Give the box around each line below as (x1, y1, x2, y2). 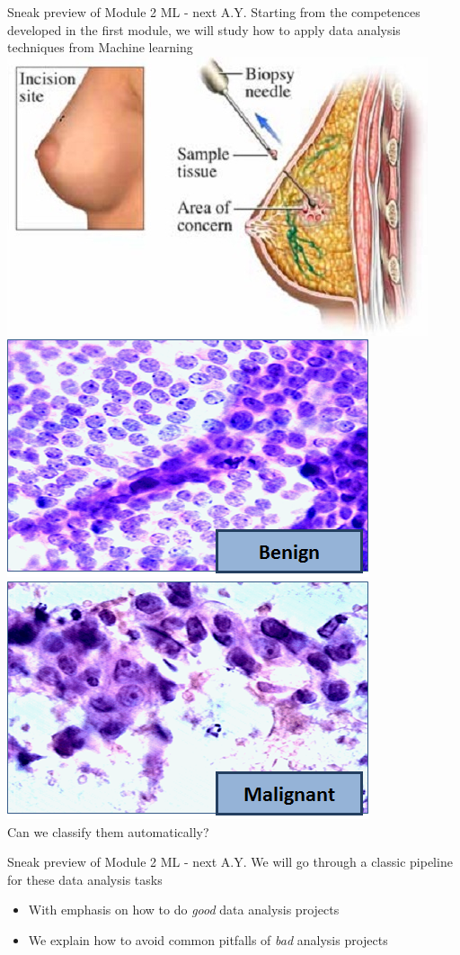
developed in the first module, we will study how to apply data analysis (7, 20, 401, 39)
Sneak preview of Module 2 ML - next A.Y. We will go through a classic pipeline (7, 852, 453, 871)
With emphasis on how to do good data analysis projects (28, 900, 340, 919)
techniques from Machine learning (7, 38, 193, 57)
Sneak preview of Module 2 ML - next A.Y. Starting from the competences (7, 3, 420, 21)
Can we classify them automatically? (7, 822, 209, 841)
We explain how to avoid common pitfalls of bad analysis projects (28, 930, 388, 949)
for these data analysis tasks (7, 869, 163, 888)
